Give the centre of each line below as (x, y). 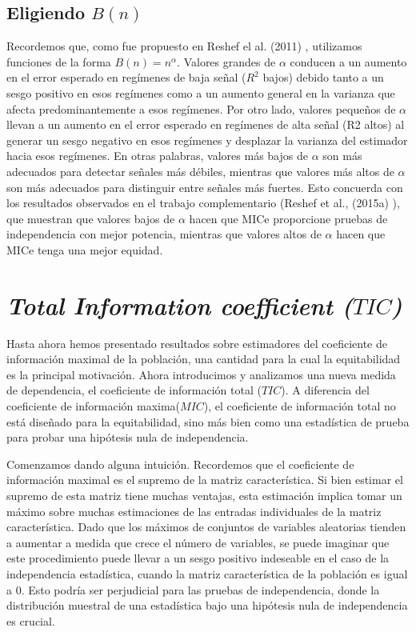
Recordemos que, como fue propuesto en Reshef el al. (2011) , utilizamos (184, 46)
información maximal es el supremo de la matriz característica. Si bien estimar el (205, 480)
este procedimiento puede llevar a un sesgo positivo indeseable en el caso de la (198, 558)
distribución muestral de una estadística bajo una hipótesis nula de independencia (207, 605)
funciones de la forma (59, 61)
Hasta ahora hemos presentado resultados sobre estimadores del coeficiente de (197, 343)
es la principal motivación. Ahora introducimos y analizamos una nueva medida (201, 374)
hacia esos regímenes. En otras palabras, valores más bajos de (157, 156)
